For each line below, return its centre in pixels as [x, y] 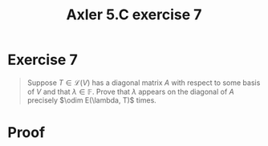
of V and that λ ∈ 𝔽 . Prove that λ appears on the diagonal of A [130, 91]
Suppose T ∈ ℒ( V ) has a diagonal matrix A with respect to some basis [144, 83]
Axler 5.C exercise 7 [134, 15]
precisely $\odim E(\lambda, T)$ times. [92, 100]
